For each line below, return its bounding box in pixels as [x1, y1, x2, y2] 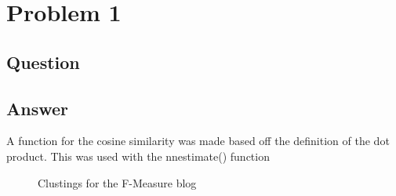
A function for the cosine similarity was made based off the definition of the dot [6, 132, 390, 149]
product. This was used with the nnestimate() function [6, 147, 270, 164]
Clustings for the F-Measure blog [38, 174, 197, 191]
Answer [6, 96, 69, 120]
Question [6, 49, 80, 74]
